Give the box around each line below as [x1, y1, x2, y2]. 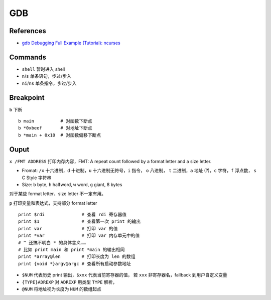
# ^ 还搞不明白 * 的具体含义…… [18, 240, 86, 245]
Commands [9, 53, 47, 61]
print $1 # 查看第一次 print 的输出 [18, 219, 141, 224]
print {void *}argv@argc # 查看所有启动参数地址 [18, 261, 131, 266]
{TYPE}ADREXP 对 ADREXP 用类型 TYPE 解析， [22, 279, 117, 285]
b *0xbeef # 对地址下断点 [18, 125, 92, 131]
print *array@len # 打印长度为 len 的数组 [18, 254, 135, 259]
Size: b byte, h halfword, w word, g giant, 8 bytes [22, 181, 122, 188]
